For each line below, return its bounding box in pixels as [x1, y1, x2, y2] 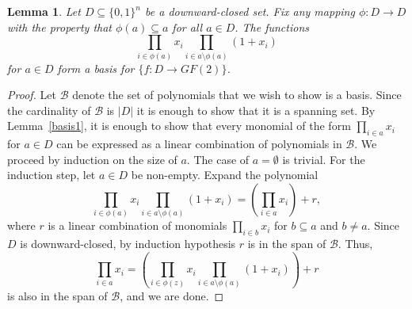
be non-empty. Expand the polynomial [131, 166, 319, 183]
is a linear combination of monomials [48, 217, 227, 234]
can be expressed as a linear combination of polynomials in [56, 135, 342, 152]
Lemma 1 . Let [7, 3, 81, 19]
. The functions [235, 18, 309, 35]
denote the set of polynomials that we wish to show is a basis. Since [72, 86, 402, 103]
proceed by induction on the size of [7, 151, 177, 167]
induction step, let [7, 166, 96, 183]
